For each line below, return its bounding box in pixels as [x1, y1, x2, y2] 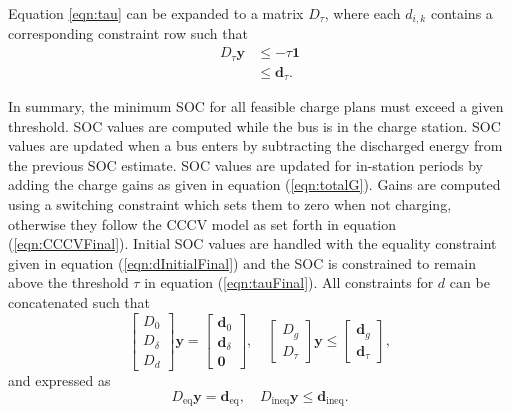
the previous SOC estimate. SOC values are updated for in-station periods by [8, 154, 484, 175]
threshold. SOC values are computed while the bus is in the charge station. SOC [8, 115, 501, 136]
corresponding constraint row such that [8, 23, 248, 44]
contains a [430, 3, 493, 23]
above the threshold [8, 272, 129, 293]
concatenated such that [8, 291, 151, 312]
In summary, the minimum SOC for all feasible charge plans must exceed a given [8, 96, 504, 117]
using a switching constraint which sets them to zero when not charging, [8, 193, 452, 214]
